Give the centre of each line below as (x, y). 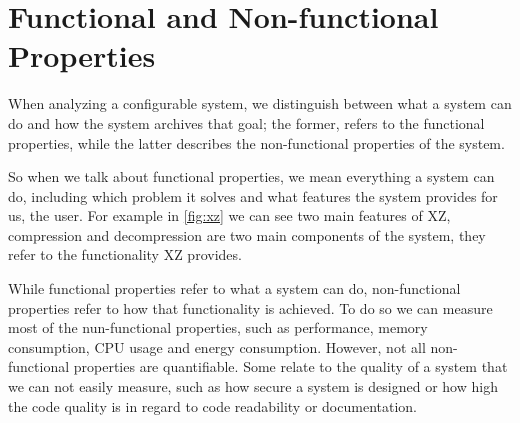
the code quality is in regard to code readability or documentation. (212, 405)
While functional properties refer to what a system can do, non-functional (234, 288)
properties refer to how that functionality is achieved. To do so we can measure (250, 307)
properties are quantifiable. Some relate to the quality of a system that (290, 366)
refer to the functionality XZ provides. (125, 254)
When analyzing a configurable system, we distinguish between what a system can (260, 103)
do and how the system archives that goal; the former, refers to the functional (246, 122)
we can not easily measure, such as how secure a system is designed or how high (253, 386)
